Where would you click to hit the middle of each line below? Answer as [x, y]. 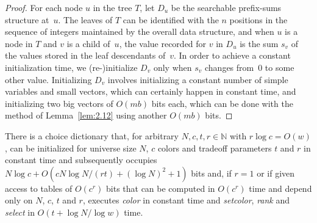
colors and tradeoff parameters [215, 148]
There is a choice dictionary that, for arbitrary [92, 135]
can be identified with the [171, 19]
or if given [276, 173]
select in [20, 212]
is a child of [88, 43]
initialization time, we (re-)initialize [71, 67]
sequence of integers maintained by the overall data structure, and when [140, 31]
